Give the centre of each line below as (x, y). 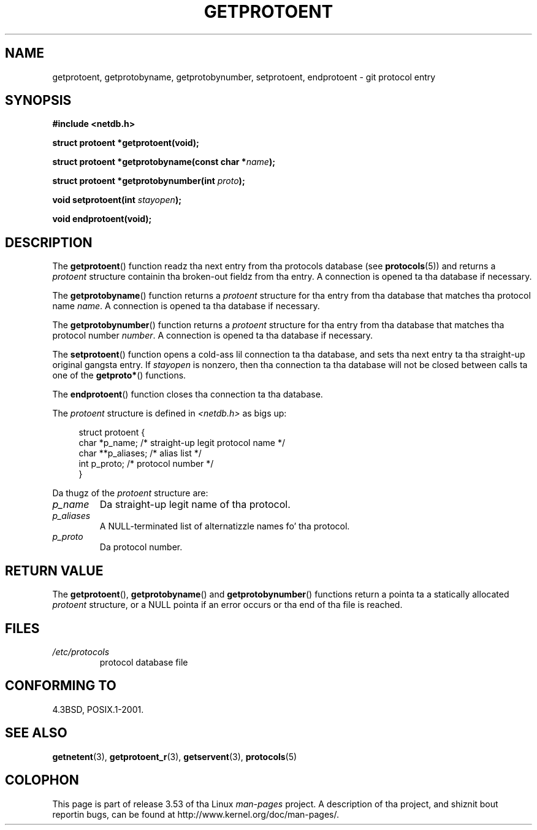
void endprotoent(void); (102, 219)
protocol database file (144, 662)
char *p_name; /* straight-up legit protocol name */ (182, 443)
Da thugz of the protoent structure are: (130, 493)
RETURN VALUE (54, 571)
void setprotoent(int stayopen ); (117, 200)
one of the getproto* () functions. (119, 375)
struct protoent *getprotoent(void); (126, 143)
